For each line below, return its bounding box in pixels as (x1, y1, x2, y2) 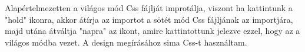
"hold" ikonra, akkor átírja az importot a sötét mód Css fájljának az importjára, (5, 13, 293, 25)
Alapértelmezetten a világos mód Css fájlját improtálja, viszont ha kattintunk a (5, 2, 293, 13)
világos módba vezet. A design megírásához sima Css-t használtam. (5, 36, 247, 48)
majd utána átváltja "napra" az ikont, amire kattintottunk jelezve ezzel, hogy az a (5, 25, 300, 37)
